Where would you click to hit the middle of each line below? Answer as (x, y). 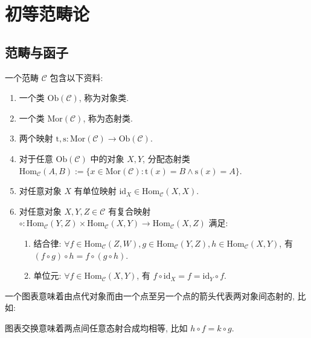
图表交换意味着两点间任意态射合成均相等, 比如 (96, 327)
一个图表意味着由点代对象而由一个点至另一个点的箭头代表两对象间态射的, (150, 295)
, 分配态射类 (166, 158)
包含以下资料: (76, 77)
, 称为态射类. (108, 118)
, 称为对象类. (104, 98)
